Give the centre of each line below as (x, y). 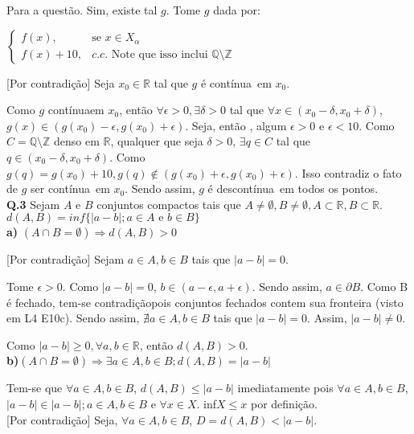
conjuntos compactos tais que (169, 204)
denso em (77, 141)
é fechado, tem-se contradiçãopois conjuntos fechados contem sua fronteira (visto (205, 302)
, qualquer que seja (157, 141)
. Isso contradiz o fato (348, 172)
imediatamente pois (285, 388)
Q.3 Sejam (33, 204)
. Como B (384, 286)
